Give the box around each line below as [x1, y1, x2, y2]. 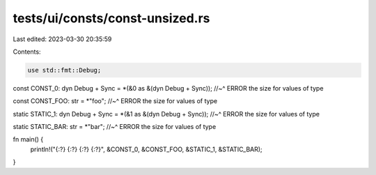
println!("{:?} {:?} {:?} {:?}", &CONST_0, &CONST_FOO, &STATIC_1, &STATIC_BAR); [30, 145, 263, 153]
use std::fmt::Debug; [27, 66, 102, 74]
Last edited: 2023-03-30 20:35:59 [13, 35, 112, 43]
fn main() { [13, 135, 44, 144]
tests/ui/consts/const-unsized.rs [13, 10, 210, 26]
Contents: [13, 47, 41, 56]
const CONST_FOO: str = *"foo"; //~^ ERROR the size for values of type [13, 97, 218, 105]
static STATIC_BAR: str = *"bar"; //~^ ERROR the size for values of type [13, 123, 217, 131]
